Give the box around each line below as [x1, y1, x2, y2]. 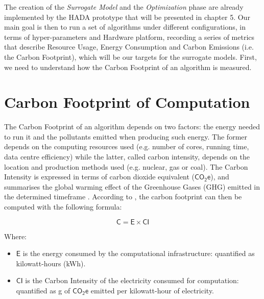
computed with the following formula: [4, 201, 122, 212]
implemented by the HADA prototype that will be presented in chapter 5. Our [4, 11, 250, 22]
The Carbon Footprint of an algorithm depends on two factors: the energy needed [4, 121, 260, 132]
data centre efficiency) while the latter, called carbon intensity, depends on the [4, 151, 250, 162]
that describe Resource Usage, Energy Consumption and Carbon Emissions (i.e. [4, 41, 254, 52]
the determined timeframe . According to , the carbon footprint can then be [4, 191, 242, 202]
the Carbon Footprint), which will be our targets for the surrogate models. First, [4, 51, 257, 62]
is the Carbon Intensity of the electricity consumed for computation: [25, 275, 239, 286]
